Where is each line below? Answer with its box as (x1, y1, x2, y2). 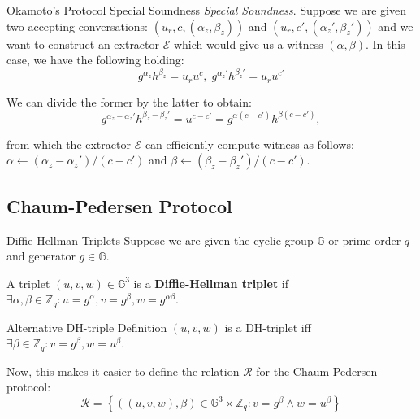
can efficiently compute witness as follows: (145, 135, 354, 152)
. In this (365, 35, 405, 52)
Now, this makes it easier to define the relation (6, 362, 240, 379)
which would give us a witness (173, 35, 323, 52)
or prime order (328, 231, 401, 248)
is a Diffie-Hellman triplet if (133, 274, 288, 291)
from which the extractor (6, 135, 131, 152)
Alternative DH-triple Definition (6, 318, 167, 335)
